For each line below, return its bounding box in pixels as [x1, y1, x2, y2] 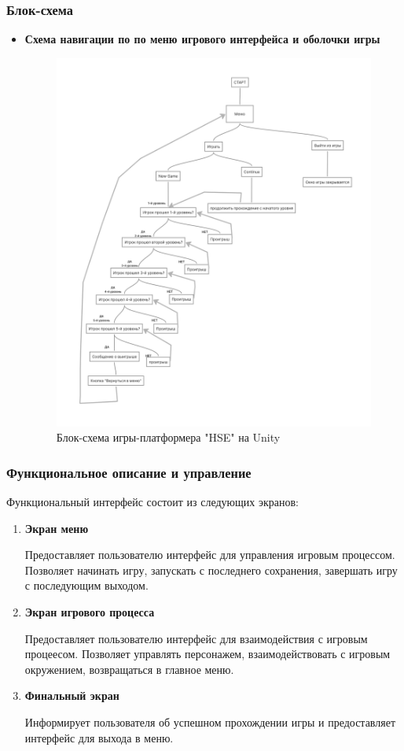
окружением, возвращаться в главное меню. [24, 660, 234, 677]
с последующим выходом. [24, 577, 149, 594]
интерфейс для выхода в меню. [24, 729, 174, 745]
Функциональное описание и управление [6, 462, 252, 482]
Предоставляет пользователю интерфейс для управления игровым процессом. [24, 546, 395, 563]
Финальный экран [24, 687, 119, 704]
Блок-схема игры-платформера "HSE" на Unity [56, 429, 281, 446]
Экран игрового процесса [24, 604, 155, 620]
